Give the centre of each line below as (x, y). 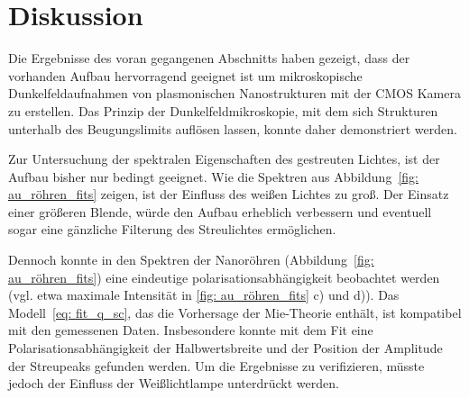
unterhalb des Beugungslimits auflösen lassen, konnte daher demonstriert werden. (233, 128)
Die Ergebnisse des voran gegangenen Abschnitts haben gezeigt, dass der (209, 58)
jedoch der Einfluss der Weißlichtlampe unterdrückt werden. (174, 383)
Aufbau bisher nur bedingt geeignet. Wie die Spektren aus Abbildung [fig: (213, 176)
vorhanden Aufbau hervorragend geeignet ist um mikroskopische (185, 75)
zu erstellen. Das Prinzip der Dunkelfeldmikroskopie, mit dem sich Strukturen (223, 110)
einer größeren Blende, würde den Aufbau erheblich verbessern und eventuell (220, 211)
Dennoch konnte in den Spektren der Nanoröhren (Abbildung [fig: (191, 260)
